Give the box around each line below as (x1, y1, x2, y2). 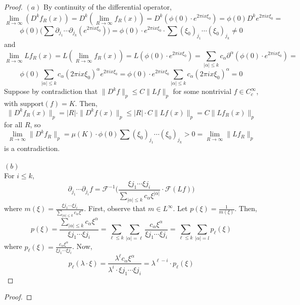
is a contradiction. (4, 143, 60, 154)
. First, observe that (84, 203, 146, 214)
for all (4, 119, 23, 129)
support (20, 100, 44, 108)
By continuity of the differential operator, (43, 2, 172, 12)
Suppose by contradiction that (4, 86, 98, 96)
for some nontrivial (173, 86, 232, 96)
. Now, (72, 241, 92, 251)
